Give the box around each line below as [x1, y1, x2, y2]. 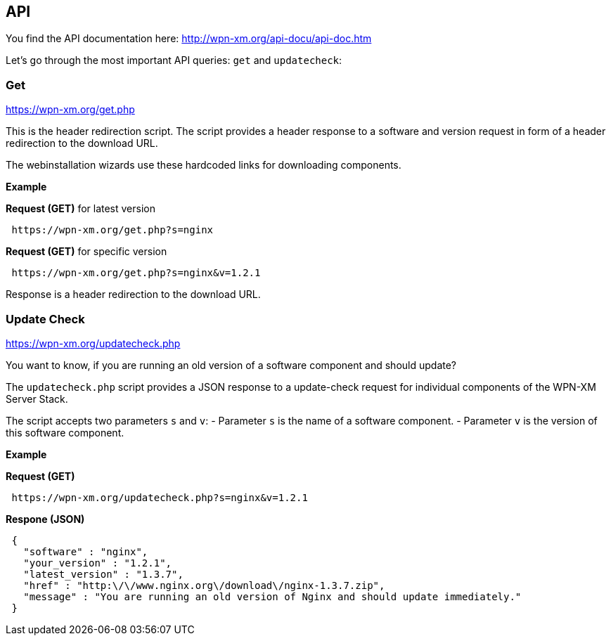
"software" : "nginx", [23, 545, 148, 557]
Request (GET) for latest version [6, 202, 155, 215]
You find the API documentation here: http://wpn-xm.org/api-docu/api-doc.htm [6, 32, 372, 45]
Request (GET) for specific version [6, 245, 167, 258]
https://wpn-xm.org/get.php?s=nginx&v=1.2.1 [11, 267, 261, 279]
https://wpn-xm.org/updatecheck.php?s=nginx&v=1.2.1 [11, 491, 308, 503]
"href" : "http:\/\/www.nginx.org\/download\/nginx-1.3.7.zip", [23, 579, 385, 591]
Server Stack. [6, 392, 68, 405]
